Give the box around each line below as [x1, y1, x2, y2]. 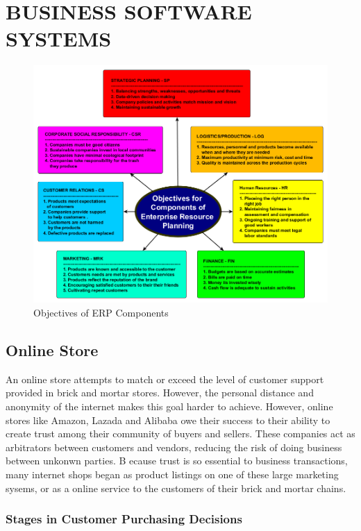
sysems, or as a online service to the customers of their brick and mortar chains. [6, 480, 346, 495]
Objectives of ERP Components [33, 305, 169, 320]
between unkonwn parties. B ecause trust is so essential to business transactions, [6, 453, 348, 468]
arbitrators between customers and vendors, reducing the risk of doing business [6, 439, 342, 454]
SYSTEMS [6, 24, 112, 53]
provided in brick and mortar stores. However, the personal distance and [6, 385, 314, 400]
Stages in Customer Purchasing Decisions [6, 510, 242, 528]
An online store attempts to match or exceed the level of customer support [6, 371, 324, 386]
